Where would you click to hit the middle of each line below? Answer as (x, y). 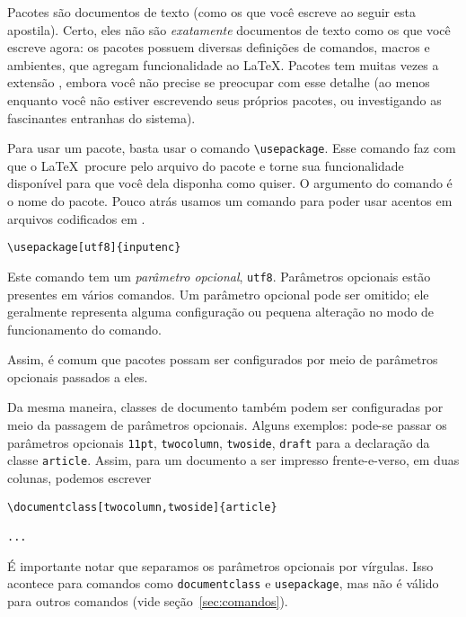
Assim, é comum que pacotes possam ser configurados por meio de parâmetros (223, 359)
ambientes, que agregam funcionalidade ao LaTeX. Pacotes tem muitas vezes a (223, 64)
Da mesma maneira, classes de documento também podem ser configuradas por (225, 407)
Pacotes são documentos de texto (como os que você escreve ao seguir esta (211, 12)
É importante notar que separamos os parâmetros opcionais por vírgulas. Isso (220, 565)
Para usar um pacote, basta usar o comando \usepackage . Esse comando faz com (232, 148)
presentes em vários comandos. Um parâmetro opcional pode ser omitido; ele (218, 294)
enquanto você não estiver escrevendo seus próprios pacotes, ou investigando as (224, 99)
